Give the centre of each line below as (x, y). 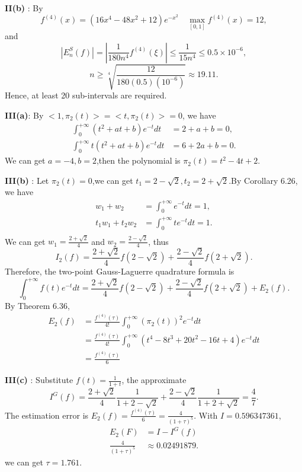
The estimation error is (47, 415)
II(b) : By (24, 8)
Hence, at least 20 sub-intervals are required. (86, 95)
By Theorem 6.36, (37, 305)
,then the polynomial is (138, 160)
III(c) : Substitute (39, 380)
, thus (158, 241)
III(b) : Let (27, 180)
